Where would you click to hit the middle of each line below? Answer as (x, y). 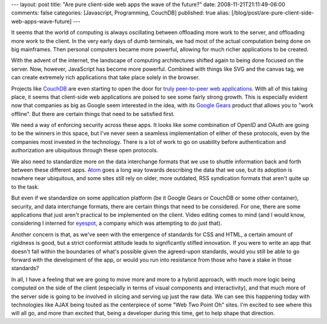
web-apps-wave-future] (41, 21)
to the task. (25, 187)
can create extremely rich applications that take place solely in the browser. (105, 77)
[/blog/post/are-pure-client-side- (272, 13)
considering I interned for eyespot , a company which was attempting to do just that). (117, 223)
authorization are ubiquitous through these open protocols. (85, 151)
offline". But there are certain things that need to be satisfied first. (93, 114)
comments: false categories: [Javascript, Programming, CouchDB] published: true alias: (121, 13)
